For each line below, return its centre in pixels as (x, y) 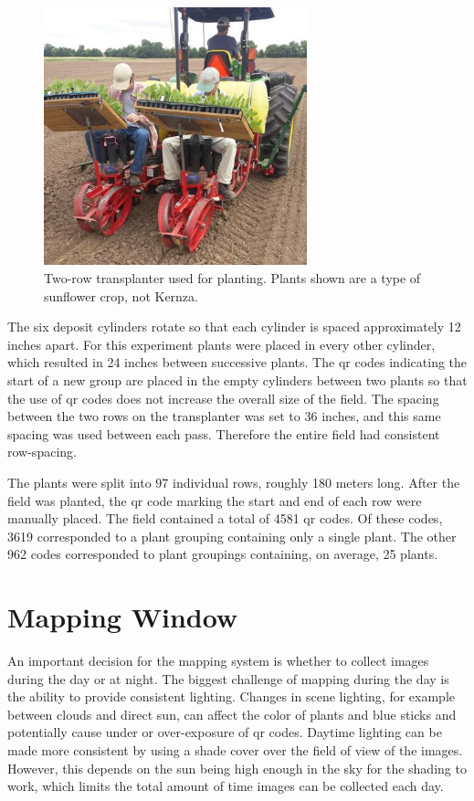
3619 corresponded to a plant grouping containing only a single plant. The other (232, 536)
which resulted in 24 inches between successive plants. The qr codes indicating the (237, 362)
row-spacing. (42, 452)
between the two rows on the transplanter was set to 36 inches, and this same (224, 416)
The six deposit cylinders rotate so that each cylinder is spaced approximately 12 (234, 327)
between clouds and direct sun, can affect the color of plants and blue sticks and (232, 714)
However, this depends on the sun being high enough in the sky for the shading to (237, 768)
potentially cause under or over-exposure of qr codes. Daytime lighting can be (225, 732)
